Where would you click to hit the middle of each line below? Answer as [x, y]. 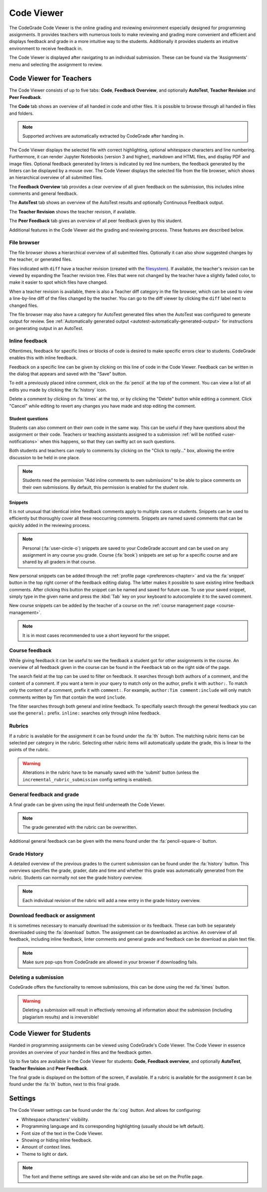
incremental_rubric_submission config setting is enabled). [88, 779]
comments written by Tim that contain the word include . [68, 697]
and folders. [22, 113]
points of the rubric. [29, 750]
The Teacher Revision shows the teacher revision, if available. [73, 212]
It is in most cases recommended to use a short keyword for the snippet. [96, 635]
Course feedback [30, 651]
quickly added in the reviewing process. [50, 525]
